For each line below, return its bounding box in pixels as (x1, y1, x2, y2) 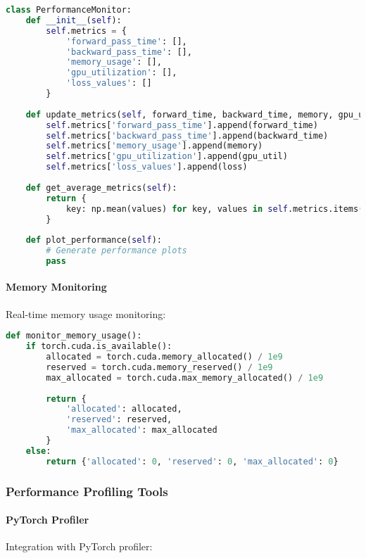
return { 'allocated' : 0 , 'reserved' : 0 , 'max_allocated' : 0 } (46, 456, 339, 467)
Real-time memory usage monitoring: (6, 306, 166, 321)
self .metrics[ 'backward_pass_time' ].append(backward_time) (46, 130, 329, 141)
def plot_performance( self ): (25, 235, 162, 246)
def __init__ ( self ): (25, 15, 122, 25)
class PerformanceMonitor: (6, 5, 132, 15)
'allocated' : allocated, (65, 404, 182, 414)
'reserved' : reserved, (65, 414, 172, 425)
